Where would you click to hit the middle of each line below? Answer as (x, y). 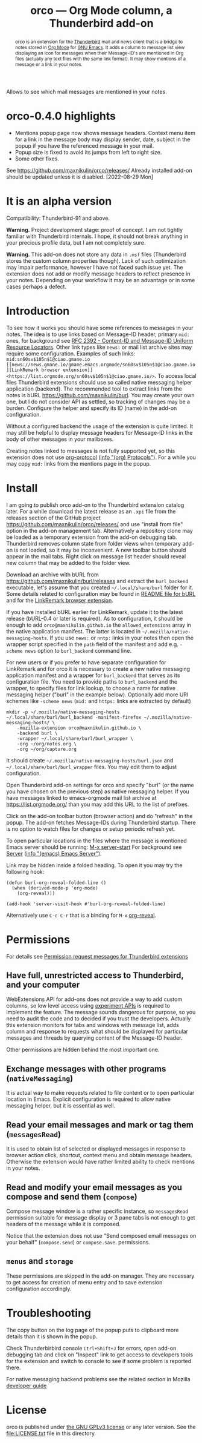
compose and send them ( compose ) (72, 1197)
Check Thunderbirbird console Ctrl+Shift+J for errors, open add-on (91, 1348)
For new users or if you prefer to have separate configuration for (86, 662)
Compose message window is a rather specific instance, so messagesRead (97, 1211)
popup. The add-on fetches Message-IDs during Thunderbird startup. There (101, 822)
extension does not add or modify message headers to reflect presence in (98, 274)
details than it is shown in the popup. (52, 1336)
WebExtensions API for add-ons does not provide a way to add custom (94, 999)
